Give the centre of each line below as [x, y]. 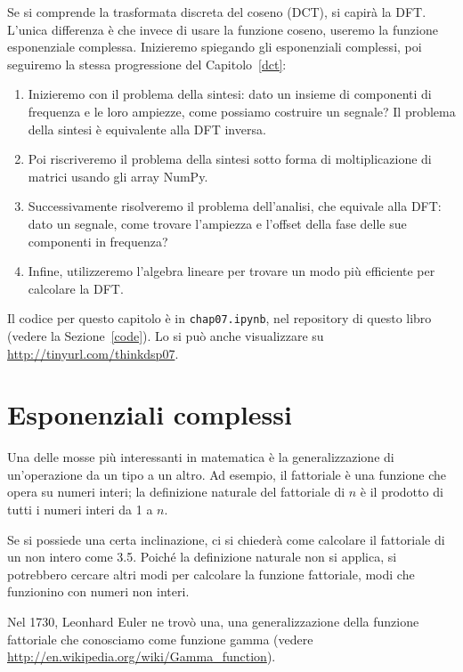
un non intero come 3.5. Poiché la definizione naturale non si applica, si [202, 557]
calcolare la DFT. [76, 288]
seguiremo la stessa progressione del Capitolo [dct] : [147, 64]
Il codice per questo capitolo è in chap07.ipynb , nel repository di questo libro [219, 318]
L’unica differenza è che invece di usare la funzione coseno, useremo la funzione [223, 29]
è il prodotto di [402, 492]
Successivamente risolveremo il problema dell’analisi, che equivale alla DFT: [235, 206]
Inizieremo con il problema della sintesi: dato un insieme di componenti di [230, 94]
